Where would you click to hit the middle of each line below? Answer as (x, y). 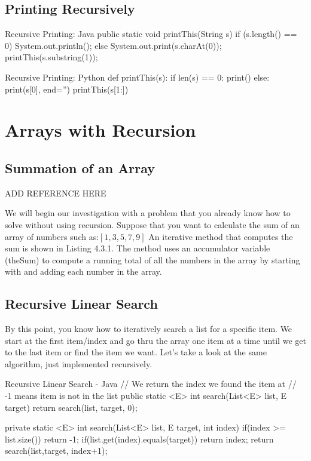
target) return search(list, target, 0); (71, 407)
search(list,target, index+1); (56, 451)
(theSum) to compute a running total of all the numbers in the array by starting (153, 259)
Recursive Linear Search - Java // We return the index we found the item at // (151, 384)
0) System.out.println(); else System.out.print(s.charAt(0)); (113, 45)
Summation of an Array (80, 168)
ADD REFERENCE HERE (56, 193)
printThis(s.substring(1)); (51, 57)
